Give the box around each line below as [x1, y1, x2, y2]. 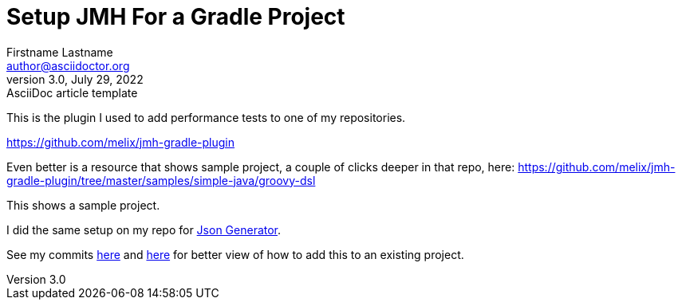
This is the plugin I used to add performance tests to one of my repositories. [6, 110, 406, 124]
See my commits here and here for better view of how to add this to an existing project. [6, 247, 464, 261]
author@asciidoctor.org [6, 58, 130, 73]
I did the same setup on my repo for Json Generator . [6, 222, 282, 237]
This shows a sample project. [6, 198, 160, 212]
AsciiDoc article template [6, 85, 138, 100]
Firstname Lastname [6, 45, 113, 59]
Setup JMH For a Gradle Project [6, 3, 345, 30]
